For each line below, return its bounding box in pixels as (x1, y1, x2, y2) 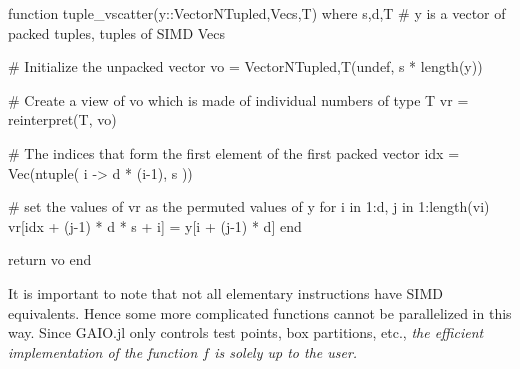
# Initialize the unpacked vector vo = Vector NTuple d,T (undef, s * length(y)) (8, 56, 483, 77)
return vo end (8, 249, 92, 270)
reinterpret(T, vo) (8, 109, 117, 130)
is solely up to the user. (214, 341, 358, 362)
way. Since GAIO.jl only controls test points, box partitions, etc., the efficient (8, 322, 484, 343)
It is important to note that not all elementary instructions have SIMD (8, 282, 443, 303)
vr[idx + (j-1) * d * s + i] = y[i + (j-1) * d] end (8, 215, 302, 236)
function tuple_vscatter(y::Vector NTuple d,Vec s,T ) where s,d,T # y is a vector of (8, 3, 506, 23)
